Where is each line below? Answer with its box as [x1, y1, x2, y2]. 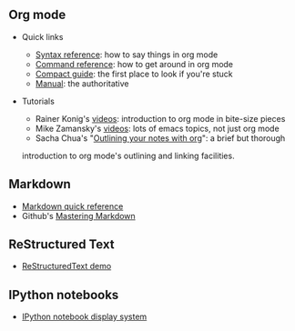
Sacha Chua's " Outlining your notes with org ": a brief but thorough [35, 132, 286, 144]
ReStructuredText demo [21, 261, 112, 272]
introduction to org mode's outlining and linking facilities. [21, 150, 235, 161]
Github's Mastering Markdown [21, 210, 136, 221]
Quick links [21, 31, 64, 42]
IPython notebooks [8, 286, 119, 303]
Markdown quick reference [21, 200, 124, 212]
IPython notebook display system [21, 311, 147, 322]
